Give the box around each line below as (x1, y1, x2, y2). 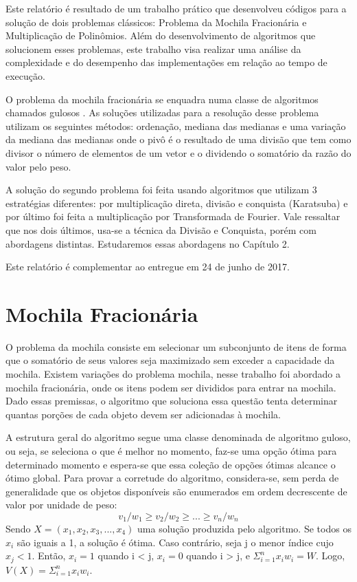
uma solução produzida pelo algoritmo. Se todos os (137, 521, 352, 535)
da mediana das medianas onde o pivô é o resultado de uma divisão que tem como (5, 132, 352, 147)
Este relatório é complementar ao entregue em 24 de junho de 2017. (5, 259, 290, 274)
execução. (5, 68, 45, 83)
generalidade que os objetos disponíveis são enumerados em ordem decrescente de (5, 484, 347, 498)
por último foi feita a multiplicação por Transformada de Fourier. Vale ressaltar (5, 209, 341, 224)
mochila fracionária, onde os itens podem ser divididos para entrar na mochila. (5, 380, 336, 394)
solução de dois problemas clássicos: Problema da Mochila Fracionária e (5, 14, 307, 29)
